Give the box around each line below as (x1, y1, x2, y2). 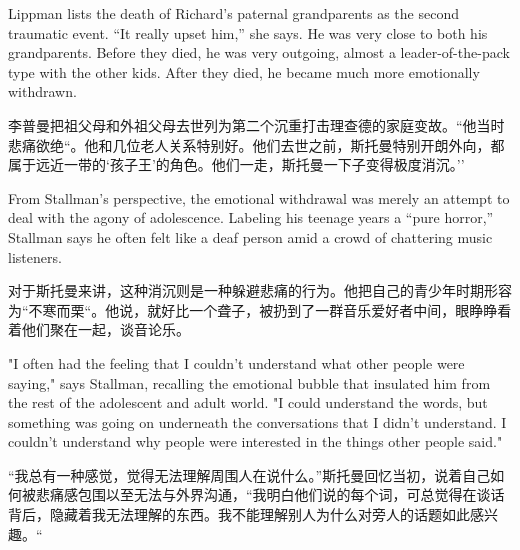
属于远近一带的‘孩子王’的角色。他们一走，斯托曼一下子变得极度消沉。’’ (8, 154, 465, 175)
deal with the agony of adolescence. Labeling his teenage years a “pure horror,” (8, 207, 494, 228)
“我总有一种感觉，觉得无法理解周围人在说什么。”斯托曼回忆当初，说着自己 (8, 464, 491, 485)
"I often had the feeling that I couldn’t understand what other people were (8, 352, 465, 373)
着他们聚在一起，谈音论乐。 (8, 319, 190, 340)
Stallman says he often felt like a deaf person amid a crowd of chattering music (8, 226, 493, 247)
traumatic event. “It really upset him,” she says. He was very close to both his (8, 22, 488, 43)
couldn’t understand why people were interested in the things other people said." (8, 431, 503, 452)
